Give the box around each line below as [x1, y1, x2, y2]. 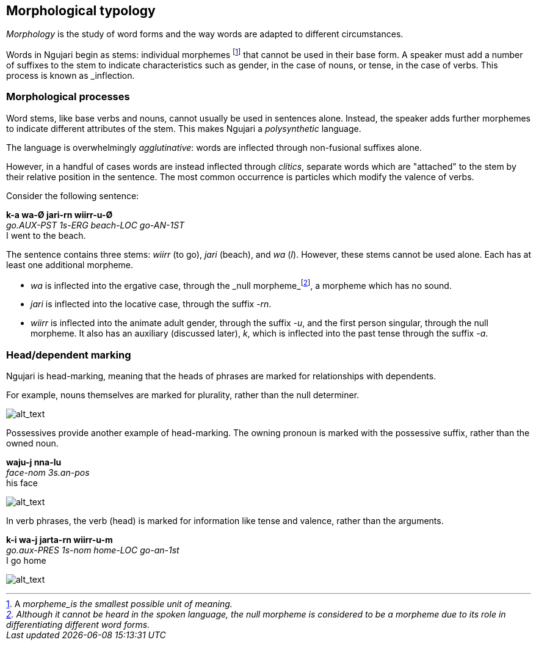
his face [6, 478, 38, 489]
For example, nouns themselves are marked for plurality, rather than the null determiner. [6, 390, 360, 401]
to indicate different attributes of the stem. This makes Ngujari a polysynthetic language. [6, 123, 361, 134]
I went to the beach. [6, 230, 86, 241]
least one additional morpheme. [6, 259, 134, 270]
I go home [6, 555, 46, 566]
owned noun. [6, 438, 59, 449]
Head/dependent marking [6, 348, 131, 361]
